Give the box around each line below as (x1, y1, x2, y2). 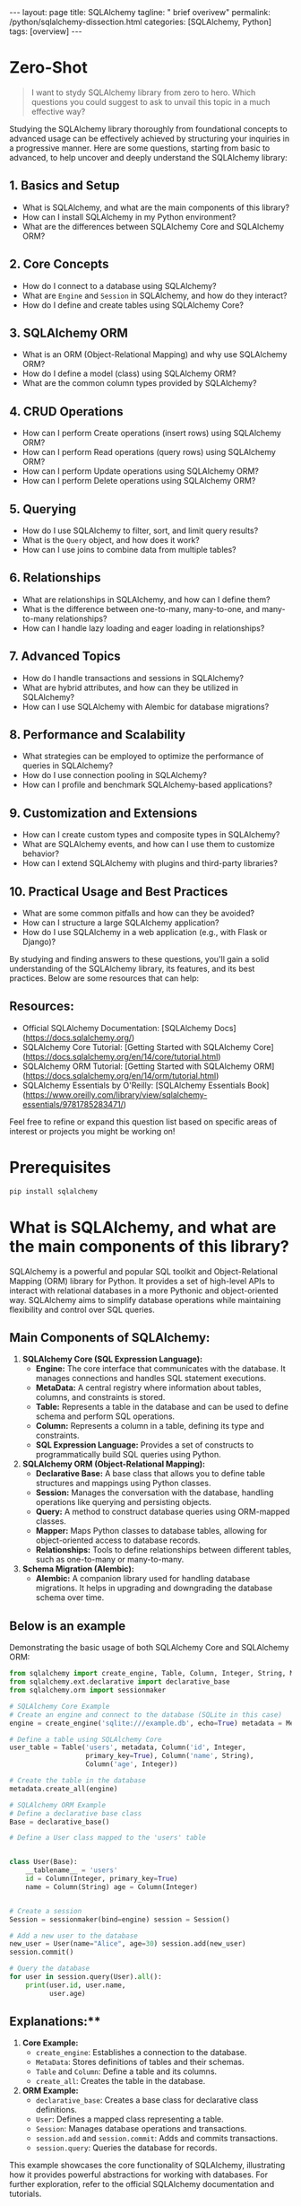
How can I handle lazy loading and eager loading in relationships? (21, 622, 265, 634)
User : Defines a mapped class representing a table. (35, 2114, 224, 2124)
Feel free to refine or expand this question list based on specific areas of (9, 1116, 278, 1127)
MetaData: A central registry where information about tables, (35, 1382, 262, 1393)
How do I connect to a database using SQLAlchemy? (21, 280, 217, 291)
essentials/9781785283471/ (21, 1099, 124, 1109)
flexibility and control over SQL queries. (9, 1304, 155, 1315)
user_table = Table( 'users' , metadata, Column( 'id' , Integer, (9, 1743, 246, 1752)
